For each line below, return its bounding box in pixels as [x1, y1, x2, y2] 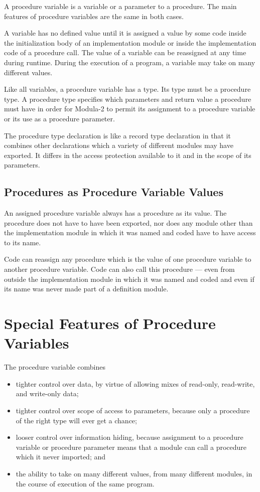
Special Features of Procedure [4, 313, 216, 334]
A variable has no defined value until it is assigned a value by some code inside [4, 28, 246, 38]
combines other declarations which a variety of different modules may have [4, 140, 233, 150]
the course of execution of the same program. [16, 478, 155, 488]
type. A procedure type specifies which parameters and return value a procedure [4, 93, 251, 104]
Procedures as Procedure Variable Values [4, 184, 223, 200]
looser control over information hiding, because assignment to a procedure [16, 432, 243, 442]
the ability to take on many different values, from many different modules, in [16, 468, 252, 478]
